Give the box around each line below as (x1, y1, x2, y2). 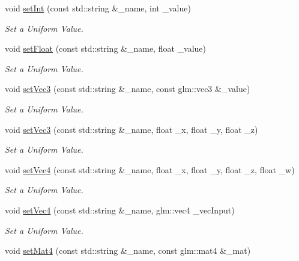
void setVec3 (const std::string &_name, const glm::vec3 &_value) (5, 82, 250, 95)
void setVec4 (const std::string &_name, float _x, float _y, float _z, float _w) (5, 163, 295, 176)
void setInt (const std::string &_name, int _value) (5, 2, 191, 14)
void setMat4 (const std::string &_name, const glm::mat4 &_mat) (5, 244, 251, 257)
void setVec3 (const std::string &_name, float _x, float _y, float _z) (5, 123, 258, 135)
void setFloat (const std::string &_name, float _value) (5, 42, 207, 55)
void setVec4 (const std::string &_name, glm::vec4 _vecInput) (5, 203, 235, 216)
